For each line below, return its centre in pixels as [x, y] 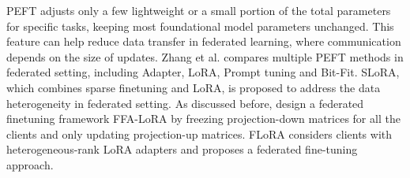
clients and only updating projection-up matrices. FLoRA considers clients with [199, 133]
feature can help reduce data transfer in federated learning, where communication [204, 41]
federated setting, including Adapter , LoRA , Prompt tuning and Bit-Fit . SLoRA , [203, 72]
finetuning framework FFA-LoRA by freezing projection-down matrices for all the [203, 119]
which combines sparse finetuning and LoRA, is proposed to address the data [194, 87]
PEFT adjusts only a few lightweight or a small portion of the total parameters [199, 10]
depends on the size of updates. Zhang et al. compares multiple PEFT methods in [205, 56]
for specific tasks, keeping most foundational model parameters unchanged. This [200, 26]
